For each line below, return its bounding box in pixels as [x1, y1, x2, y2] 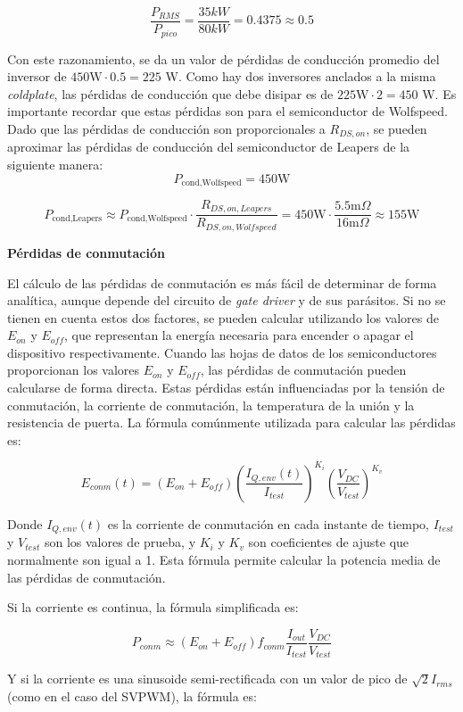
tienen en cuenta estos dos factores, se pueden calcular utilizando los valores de [7, 308, 439, 327]
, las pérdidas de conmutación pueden [200, 360, 407, 379]
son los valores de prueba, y [44, 533, 196, 551]
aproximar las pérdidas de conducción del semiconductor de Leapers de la [7, 137, 410, 156]
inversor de [7, 67, 67, 86]
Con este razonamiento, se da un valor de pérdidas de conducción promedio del [7, 49, 440, 68]
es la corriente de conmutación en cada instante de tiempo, [107, 514, 429, 533]
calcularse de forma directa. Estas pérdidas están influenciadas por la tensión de [7, 378, 445, 397]
